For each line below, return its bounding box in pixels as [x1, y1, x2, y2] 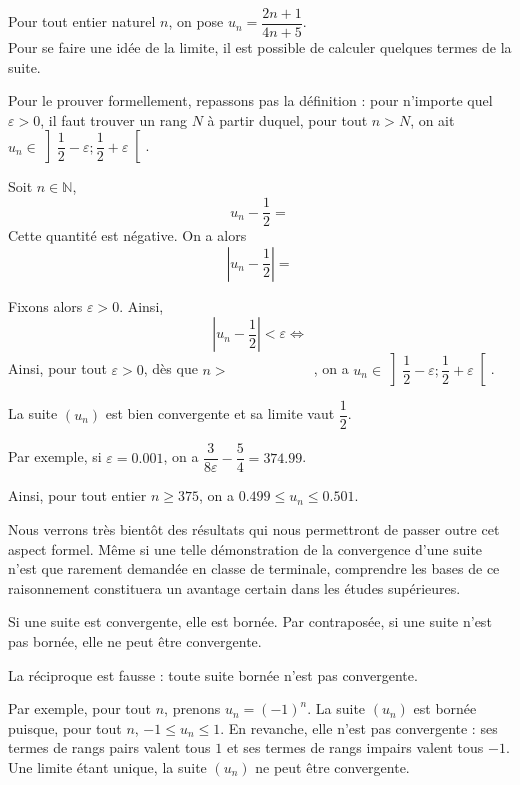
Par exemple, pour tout [8, 698, 152, 719]
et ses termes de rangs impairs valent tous [226, 737, 484, 758]
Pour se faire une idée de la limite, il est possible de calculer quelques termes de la [8, 37, 512, 58]
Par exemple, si [8, 446, 102, 467]
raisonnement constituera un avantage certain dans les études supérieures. [8, 577, 461, 598]
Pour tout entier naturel [8, 11, 156, 32]
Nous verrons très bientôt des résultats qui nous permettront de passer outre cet [8, 519, 500, 539]
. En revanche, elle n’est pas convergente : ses [220, 717, 498, 738]
